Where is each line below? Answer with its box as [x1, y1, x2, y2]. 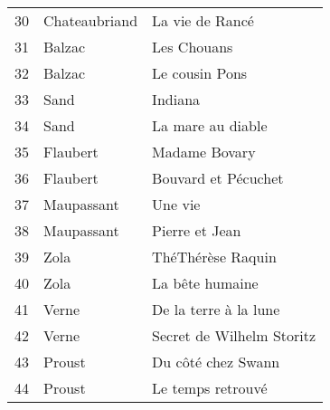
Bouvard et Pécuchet [152, 167, 284, 188]
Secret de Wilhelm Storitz [152, 325, 316, 346]
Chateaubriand [43, 10, 138, 31]
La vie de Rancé [152, 10, 254, 31]
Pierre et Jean [152, 220, 241, 241]
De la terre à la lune [152, 299, 280, 319]
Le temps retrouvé [152, 377, 268, 398]
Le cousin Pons [152, 62, 248, 83]
